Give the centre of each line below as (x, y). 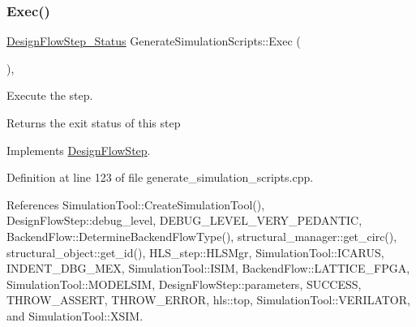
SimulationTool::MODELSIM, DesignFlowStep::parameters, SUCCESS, (184, 284)
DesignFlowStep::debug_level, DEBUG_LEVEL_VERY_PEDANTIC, (184, 220)
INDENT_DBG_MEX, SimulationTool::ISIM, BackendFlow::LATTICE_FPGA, (208, 268)
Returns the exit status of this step (94, 123)
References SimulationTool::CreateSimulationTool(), (136, 204)
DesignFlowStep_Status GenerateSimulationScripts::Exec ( (154, 41)
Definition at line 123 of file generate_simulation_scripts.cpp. (160, 177)
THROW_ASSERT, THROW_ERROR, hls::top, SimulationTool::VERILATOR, (208, 300)
